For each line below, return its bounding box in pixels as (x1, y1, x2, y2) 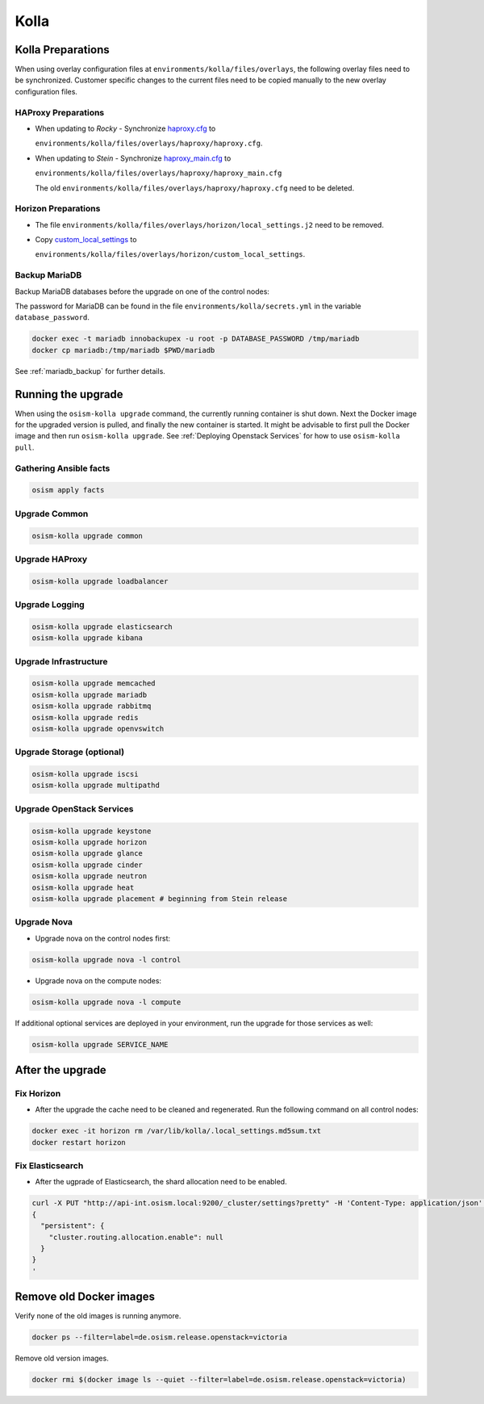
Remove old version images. (15, 1353, 109, 1364)
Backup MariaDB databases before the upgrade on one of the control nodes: (15, 287, 270, 296)
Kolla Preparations (15, 43, 111, 57)
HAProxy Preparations (15, 107, 105, 118)
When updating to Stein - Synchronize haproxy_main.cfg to (35, 153, 232, 163)
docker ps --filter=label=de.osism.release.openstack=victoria (31, 1333, 288, 1342)
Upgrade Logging (15, 599, 85, 610)
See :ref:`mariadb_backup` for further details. (15, 366, 165, 375)
